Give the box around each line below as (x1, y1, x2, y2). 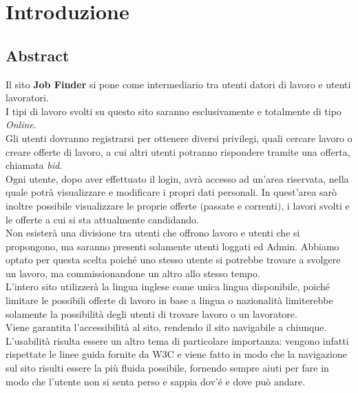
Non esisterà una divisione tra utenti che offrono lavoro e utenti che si (6, 225, 300, 240)
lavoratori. (6, 90, 49, 105)
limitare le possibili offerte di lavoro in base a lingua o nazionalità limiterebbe (6, 293, 333, 308)
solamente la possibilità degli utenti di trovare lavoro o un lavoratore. (6, 306, 297, 321)
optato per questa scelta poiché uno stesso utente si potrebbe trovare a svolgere (6, 252, 341, 267)
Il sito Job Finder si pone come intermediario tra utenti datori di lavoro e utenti (6, 77, 351, 91)
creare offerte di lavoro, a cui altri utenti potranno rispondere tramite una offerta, (6, 144, 350, 159)
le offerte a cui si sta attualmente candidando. (6, 212, 199, 226)
